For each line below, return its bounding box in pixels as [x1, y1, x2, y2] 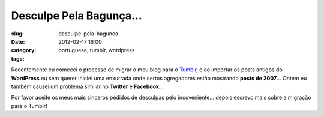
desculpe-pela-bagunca [58, 30, 119, 37]
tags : [11, 55, 25, 62]
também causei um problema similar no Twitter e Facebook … [11, 83, 164, 90]
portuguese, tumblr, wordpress [58, 47, 135, 54]
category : [11, 47, 37, 54]
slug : [11, 30, 24, 37]
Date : [11, 38, 25, 45]
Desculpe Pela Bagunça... [11, 9, 142, 22]
